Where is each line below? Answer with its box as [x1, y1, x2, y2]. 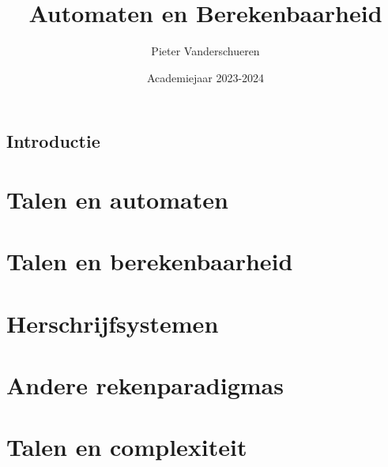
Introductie [6, 129, 100, 153]
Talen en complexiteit [6, 431, 247, 463]
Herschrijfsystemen [6, 307, 219, 339]
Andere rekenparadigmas [6, 369, 284, 401]
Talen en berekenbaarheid [6, 245, 293, 277]
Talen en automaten [6, 183, 228, 215]
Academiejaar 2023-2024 [146, 69, 265, 85]
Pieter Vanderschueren [151, 43, 260, 59]
